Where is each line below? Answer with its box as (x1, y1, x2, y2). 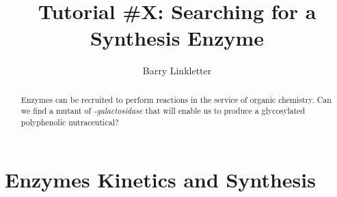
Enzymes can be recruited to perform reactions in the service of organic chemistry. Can (21, 93, 332, 105)
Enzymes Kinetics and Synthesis (5, 165, 316, 193)
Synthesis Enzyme (90, 24, 265, 52)
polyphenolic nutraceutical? (21, 117, 119, 128)
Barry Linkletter (142, 63, 212, 78)
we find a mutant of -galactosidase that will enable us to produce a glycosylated (21, 105, 306, 117)
